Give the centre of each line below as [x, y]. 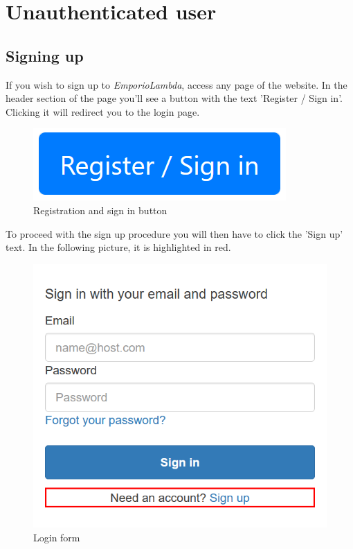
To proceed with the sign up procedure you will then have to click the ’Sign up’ [174, 233]
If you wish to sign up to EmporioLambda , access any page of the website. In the [176, 84]
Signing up [45, 55]
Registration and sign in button [100, 210]
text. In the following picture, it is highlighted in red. [118, 247]
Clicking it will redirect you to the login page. [103, 111]
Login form [57, 537]
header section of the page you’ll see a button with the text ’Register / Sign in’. [174, 98]
